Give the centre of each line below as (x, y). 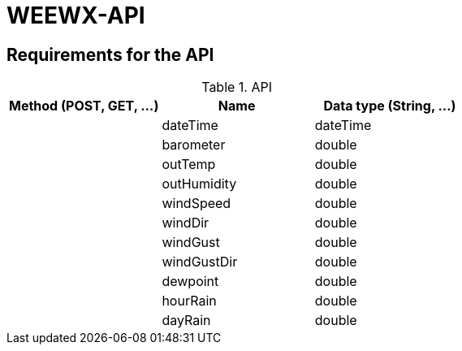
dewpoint (190, 282)
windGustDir (200, 262)
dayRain (186, 321)
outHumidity (199, 184)
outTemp (189, 165)
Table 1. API (237, 87)
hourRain (189, 301)
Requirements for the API (110, 54)
